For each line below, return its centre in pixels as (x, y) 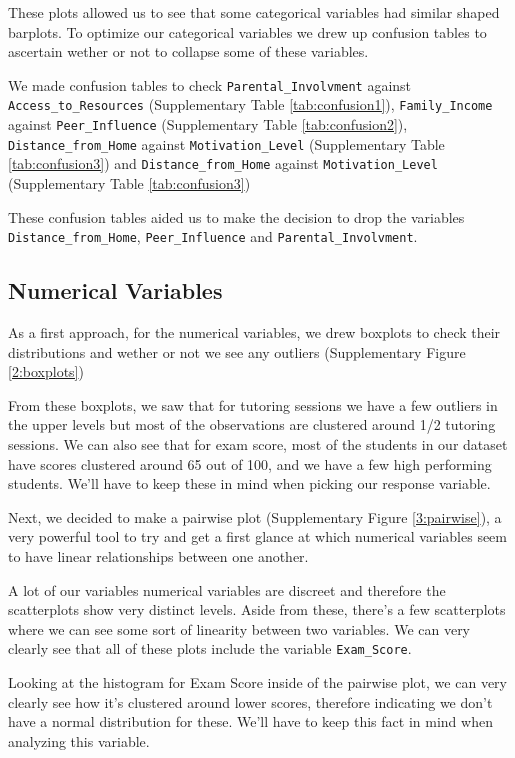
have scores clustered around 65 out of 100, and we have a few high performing (250, 463)
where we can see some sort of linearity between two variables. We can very (239, 628)
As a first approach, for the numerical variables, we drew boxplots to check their (254, 332)
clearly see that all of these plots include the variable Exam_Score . (210, 648)
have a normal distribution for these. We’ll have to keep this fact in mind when (250, 721)
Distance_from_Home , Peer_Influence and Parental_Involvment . (213, 236)
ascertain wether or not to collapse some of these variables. (188, 51)
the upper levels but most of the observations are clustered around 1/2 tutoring (252, 424)
